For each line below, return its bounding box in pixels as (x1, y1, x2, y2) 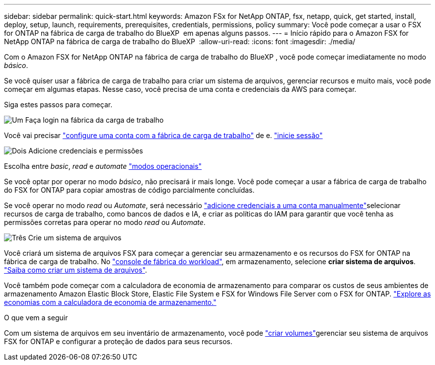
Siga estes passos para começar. (4, 100, 113, 109)
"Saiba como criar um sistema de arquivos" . (4, 266, 147, 274)
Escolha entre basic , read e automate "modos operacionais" (4, 162, 202, 170)
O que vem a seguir (4, 313, 68, 322)
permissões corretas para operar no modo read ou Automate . (4, 218, 206, 226)
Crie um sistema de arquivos (28, 233, 122, 242)
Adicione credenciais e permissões (28, 146, 143, 155)
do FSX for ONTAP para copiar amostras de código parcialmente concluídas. (4, 186, 255, 194)
